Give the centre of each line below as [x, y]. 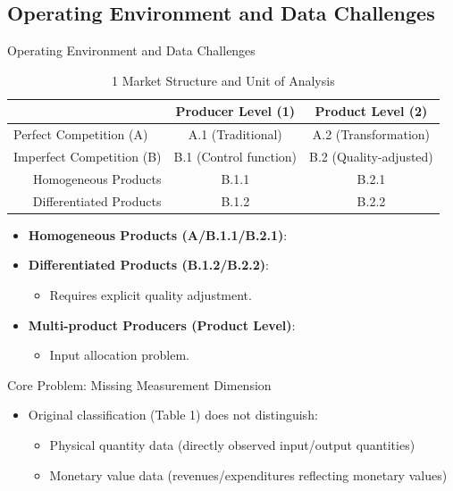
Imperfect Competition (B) [88, 157]
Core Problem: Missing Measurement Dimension [139, 384]
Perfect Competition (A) [81, 134]
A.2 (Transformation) [371, 134]
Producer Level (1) [235, 111]
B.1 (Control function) [235, 157]
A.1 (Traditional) [235, 134]
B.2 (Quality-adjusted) [371, 157]
